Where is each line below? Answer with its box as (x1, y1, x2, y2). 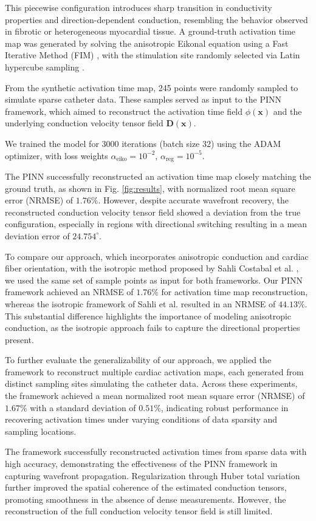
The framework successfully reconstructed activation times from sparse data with (5, 445, 307, 458)
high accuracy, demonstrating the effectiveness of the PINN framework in (5, 457, 278, 470)
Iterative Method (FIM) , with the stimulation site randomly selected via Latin (5, 49, 300, 61)
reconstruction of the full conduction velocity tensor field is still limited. (5, 505, 273, 517)
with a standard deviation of (30, 401, 136, 414)
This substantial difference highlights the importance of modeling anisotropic (5, 309, 292, 322)
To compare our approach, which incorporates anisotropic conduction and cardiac (5, 250, 309, 262)
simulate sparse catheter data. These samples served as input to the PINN (5, 93, 282, 106)
